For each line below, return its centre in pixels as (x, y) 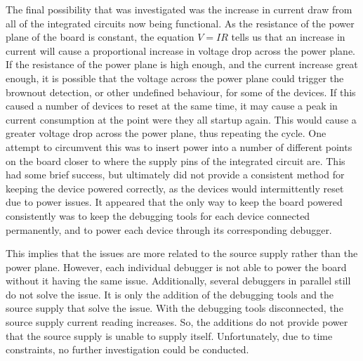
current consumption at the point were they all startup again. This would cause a (181, 119)
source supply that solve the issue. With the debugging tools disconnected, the (174, 308)
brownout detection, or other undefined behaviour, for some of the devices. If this (181, 92)
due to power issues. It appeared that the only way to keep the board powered (174, 202)
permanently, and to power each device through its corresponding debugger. (169, 229)
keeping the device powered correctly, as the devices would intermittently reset (175, 188)
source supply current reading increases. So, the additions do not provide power (177, 322)
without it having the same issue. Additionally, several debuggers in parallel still (178, 281)
